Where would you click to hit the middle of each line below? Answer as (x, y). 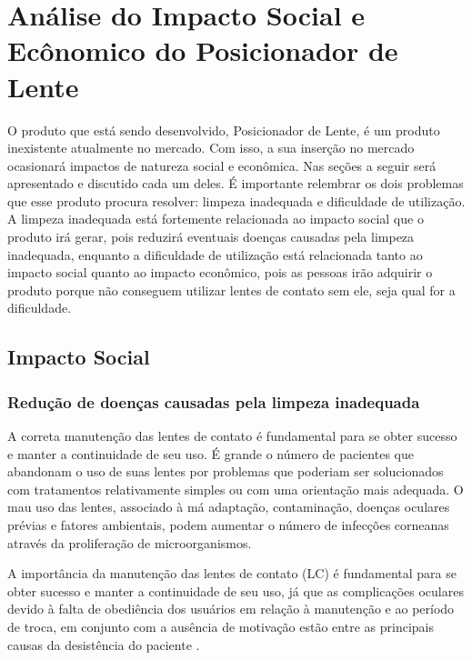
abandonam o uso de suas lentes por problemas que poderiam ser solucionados (226, 471)
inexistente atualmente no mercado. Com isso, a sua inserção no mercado (211, 148)
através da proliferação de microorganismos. (130, 542)
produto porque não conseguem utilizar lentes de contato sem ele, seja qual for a (231, 290)
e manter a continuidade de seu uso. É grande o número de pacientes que (211, 453)
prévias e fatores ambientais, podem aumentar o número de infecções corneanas (228, 525)
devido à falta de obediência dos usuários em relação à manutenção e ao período (231, 609)
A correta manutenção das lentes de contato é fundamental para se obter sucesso (232, 436)
